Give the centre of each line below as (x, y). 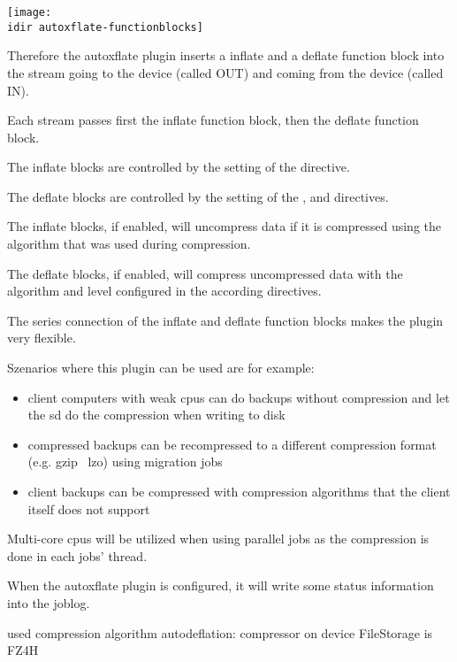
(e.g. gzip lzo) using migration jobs (125, 462)
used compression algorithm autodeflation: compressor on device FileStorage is (220, 632)
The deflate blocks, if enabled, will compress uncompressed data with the (205, 273)
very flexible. (42, 338)
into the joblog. (49, 602)
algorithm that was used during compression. (129, 244)
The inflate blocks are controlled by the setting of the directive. (179, 167)
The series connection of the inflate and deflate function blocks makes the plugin (225, 320)
